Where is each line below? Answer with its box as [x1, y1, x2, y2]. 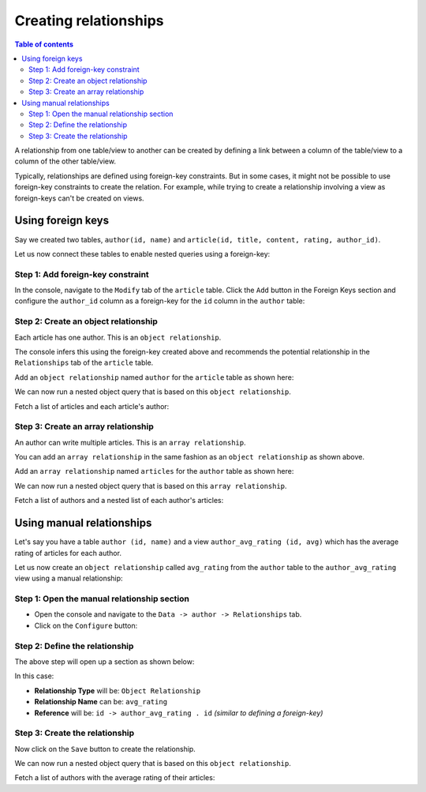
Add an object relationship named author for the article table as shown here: [14, 372, 294, 382]
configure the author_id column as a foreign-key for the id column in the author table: [14, 296, 305, 306]
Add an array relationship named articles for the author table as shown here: [14, 467, 294, 476]
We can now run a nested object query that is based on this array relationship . [14, 481, 287, 490]
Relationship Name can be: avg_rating [34, 697, 168, 707]
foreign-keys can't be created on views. [14, 193, 145, 203]
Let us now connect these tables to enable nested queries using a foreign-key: [14, 249, 271, 258]
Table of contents [14, 39, 74, 49]
